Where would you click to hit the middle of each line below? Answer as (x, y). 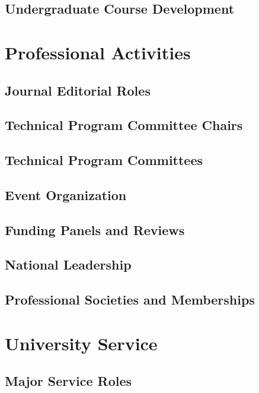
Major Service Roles (68, 381)
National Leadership (68, 264)
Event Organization (66, 194)
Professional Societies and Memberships (130, 299)
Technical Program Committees (104, 160)
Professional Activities (98, 52)
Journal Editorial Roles (78, 90)
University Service (81, 343)
